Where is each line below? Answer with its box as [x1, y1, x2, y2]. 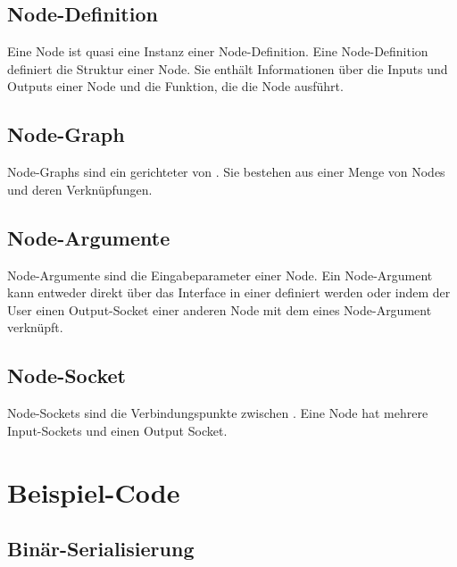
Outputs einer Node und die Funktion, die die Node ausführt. [7, 77, 344, 96]
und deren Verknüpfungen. [7, 179, 153, 198]
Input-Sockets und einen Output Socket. [7, 421, 228, 439]
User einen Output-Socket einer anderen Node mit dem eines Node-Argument [7, 300, 432, 319]
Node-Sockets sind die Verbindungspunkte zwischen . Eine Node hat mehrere [7, 404, 428, 422]
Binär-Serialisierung [7, 535, 195, 563]
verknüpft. [7, 318, 63, 337]
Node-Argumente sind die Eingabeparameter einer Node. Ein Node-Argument [7, 265, 433, 284]
